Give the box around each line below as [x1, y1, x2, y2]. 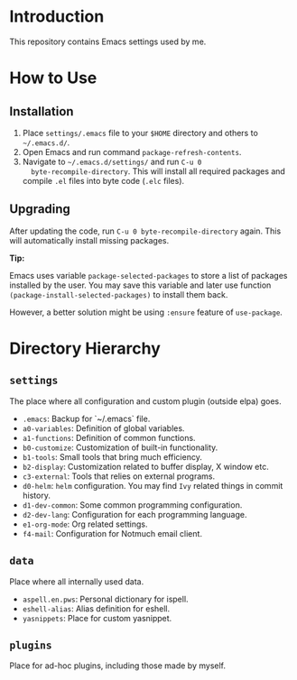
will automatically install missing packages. [9, 234, 170, 245]
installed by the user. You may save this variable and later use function [9, 280, 272, 290]
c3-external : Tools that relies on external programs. [22, 471, 216, 482]
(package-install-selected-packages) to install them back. [9, 289, 228, 299]
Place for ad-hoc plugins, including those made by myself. [9, 660, 227, 671]
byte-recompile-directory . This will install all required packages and [31, 165, 286, 177]
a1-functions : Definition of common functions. [22, 432, 196, 443]
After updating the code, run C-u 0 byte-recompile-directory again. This [9, 225, 282, 236]
